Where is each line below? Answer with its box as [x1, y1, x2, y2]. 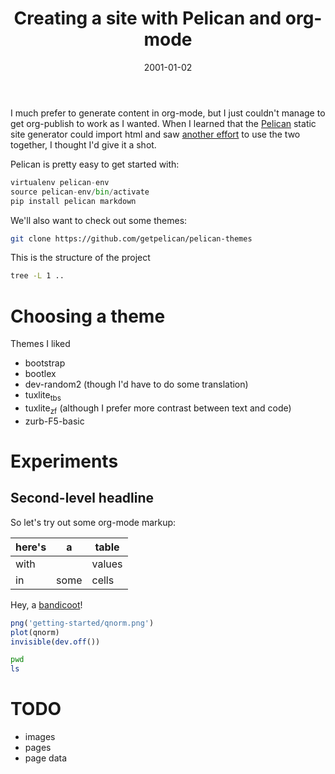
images [24, 731, 56, 743]
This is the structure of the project [10, 252, 151, 264]
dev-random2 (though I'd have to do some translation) [24, 378, 249, 391]
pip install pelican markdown [10, 196, 137, 206]
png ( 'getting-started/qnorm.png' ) [10, 618, 155, 628]
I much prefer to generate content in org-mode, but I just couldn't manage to [10, 107, 326, 119]
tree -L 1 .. [10, 271, 65, 281]
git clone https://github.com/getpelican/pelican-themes [10, 233, 253, 244]
